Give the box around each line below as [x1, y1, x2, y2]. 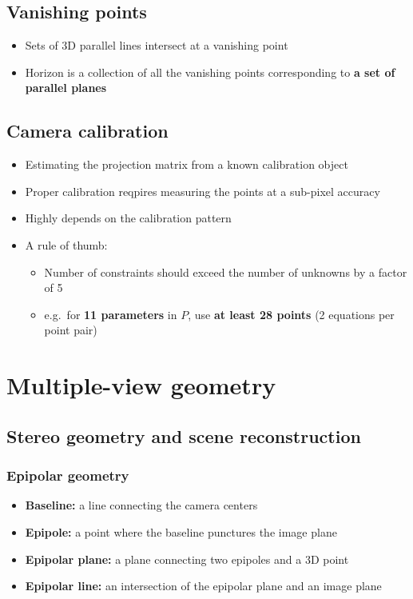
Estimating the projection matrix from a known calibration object [25, 156, 348, 173]
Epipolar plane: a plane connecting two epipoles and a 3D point [25, 550, 349, 567]
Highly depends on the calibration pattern [25, 210, 232, 226]
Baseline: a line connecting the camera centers [25, 497, 258, 513]
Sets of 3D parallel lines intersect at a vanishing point [25, 37, 288, 54]
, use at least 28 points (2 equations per [188, 305, 395, 322]
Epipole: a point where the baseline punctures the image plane [25, 523, 337, 540]
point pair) [44, 321, 97, 338]
